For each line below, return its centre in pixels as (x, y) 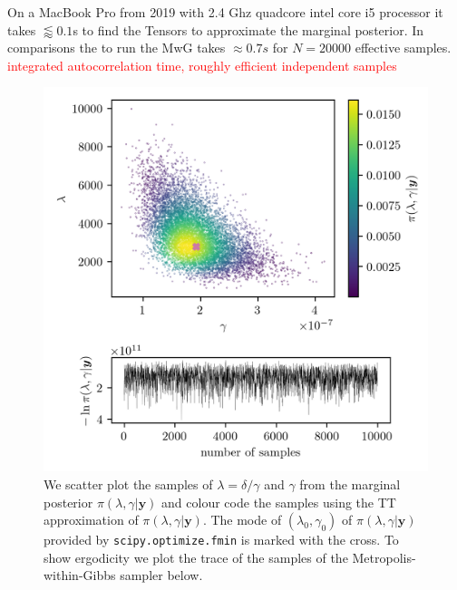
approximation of (91, 520)
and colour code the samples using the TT (279, 502)
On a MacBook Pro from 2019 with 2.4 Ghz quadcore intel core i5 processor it (225, 12)
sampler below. (161, 575)
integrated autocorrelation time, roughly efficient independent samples (202, 65)
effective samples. (403, 48)
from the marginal (350, 484)
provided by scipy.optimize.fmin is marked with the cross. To (221, 540)
